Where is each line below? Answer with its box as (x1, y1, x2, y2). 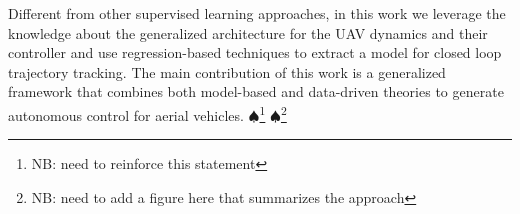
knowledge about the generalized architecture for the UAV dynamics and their (8, 22, 488, 43)
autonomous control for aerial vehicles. (8, 104, 244, 125)
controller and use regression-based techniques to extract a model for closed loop (8, 42, 502, 63)
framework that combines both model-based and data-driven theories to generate (8, 81, 504, 102)
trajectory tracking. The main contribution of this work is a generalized (8, 61, 446, 82)
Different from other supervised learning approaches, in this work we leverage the (8, 3, 506, 23)
